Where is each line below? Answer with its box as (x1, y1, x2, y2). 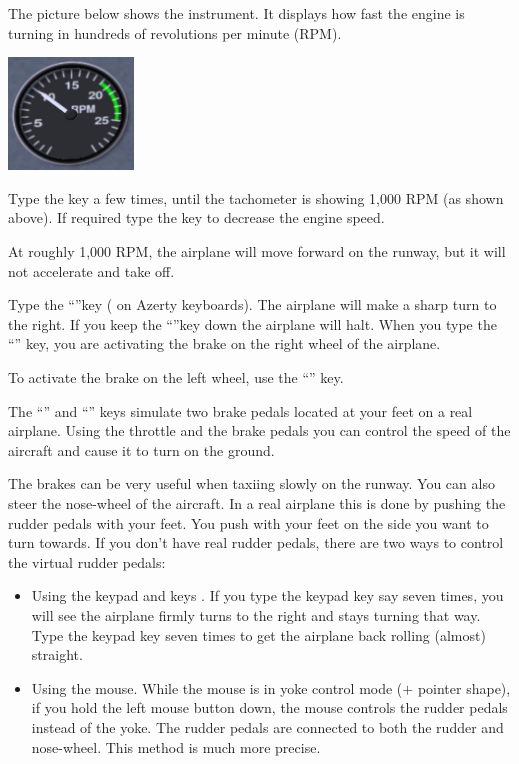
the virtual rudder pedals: (8, 551, 166, 572)
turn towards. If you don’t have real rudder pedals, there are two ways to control (8, 532, 504, 553)
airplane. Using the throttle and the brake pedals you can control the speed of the (8, 420, 511, 441)
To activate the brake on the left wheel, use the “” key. (8, 367, 344, 388)
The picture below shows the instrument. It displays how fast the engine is (8, 3, 465, 23)
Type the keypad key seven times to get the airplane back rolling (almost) (31, 624, 486, 645)
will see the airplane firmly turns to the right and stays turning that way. (31, 604, 481, 625)
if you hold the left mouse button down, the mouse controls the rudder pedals (31, 697, 508, 718)
